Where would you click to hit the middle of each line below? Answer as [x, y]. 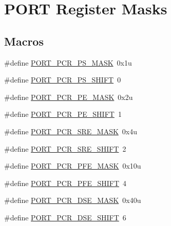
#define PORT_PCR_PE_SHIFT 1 [63, 114]
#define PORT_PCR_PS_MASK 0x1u [68, 62]
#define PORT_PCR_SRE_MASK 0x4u [71, 131]
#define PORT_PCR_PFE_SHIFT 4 [65, 183]
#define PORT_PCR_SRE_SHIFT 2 [65, 148]
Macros [24, 41]
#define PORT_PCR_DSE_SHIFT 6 [65, 217]
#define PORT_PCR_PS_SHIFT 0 [63, 80]
